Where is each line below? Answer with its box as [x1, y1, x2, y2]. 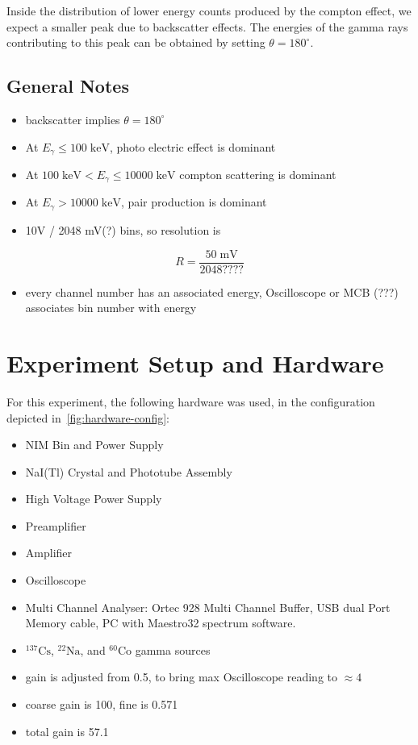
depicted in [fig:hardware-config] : [6, 409, 169, 426]
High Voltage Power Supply [25, 490, 162, 507]
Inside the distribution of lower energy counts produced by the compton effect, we [6, 2, 412, 19]
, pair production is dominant [120, 194, 267, 210]
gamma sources [135, 641, 211, 658]
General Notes [6, 73, 129, 98]
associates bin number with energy [25, 299, 197, 316]
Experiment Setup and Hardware [6, 346, 384, 379]
